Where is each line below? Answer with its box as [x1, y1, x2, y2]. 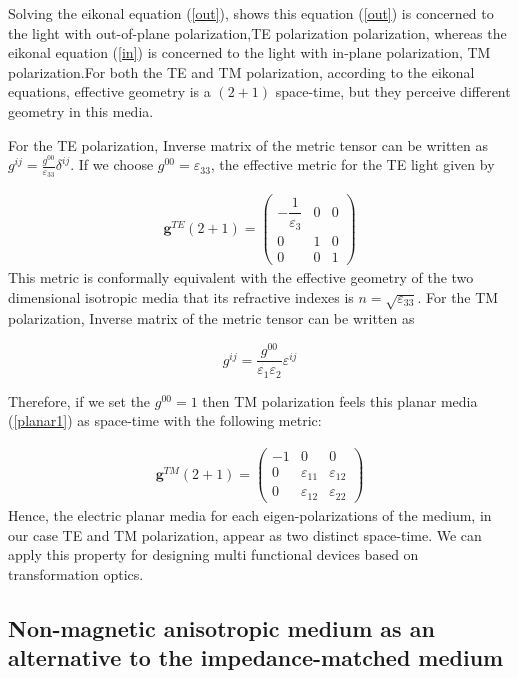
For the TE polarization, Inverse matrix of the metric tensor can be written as [8, 134, 488, 155]
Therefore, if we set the [8, 390, 151, 411]
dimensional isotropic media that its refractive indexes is [8, 286, 354, 307]
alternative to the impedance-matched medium [8, 642, 504, 673]
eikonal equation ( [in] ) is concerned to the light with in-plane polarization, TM [8, 42, 491, 63]
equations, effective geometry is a [8, 81, 211, 102]
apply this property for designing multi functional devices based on [8, 544, 419, 565]
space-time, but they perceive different [275, 81, 511, 102]
